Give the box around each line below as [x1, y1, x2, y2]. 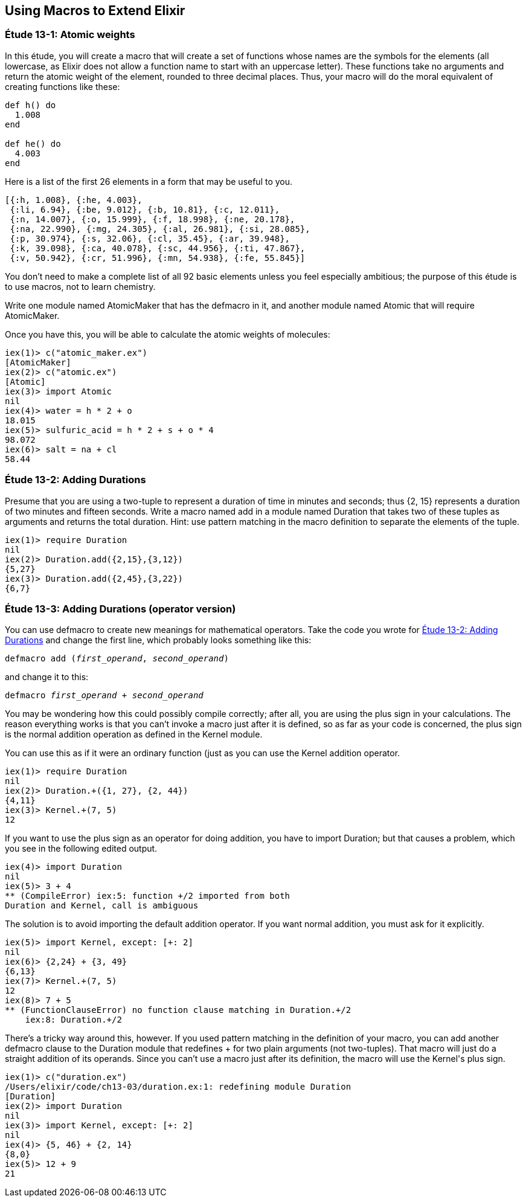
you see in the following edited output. [5, 843, 158, 854]
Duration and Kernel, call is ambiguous [5, 901, 199, 911]
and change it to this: [5, 672, 89, 683]
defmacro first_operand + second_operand [5, 690, 204, 701]
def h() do [5, 100, 56, 110]
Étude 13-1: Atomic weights [5, 28, 135, 41]
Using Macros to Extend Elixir [5, 3, 185, 18]
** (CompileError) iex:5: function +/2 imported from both [5, 891, 290, 901]
